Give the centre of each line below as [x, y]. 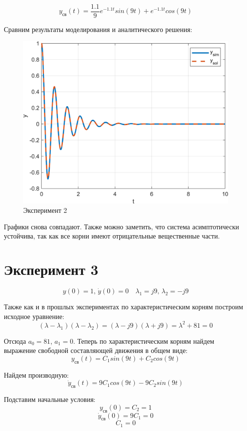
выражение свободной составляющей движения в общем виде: [96, 350]
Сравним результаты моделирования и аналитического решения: [98, 29]
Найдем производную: [36, 375]
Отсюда [15, 341]
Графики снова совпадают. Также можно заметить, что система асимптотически [122, 226]
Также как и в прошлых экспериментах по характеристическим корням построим [123, 307]
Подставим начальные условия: [50, 399]
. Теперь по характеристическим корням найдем [144, 341]
